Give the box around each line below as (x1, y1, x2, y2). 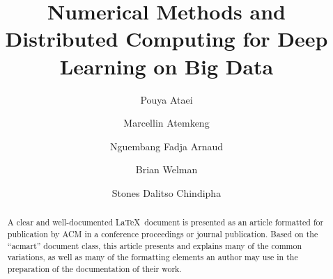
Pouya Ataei (140, 92, 193, 106)
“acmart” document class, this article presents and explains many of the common (7, 239, 302, 251)
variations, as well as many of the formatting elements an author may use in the (7, 251, 298, 263)
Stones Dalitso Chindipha (111, 185, 222, 200)
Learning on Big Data (59, 51, 274, 80)
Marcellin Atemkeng (123, 115, 210, 130)
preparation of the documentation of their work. (7, 262, 182, 274)
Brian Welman (135, 162, 198, 177)
